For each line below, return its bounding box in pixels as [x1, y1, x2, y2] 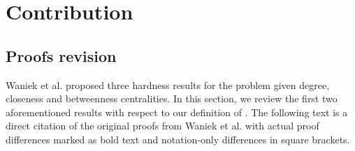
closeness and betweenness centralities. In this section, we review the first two [6, 91, 338, 106]
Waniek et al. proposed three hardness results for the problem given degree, [6, 77, 330, 92]
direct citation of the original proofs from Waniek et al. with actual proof [6, 118, 319, 133]
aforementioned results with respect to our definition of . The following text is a [6, 104, 348, 119]
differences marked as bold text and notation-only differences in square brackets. [6, 132, 350, 146]
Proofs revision [6, 45, 117, 66]
